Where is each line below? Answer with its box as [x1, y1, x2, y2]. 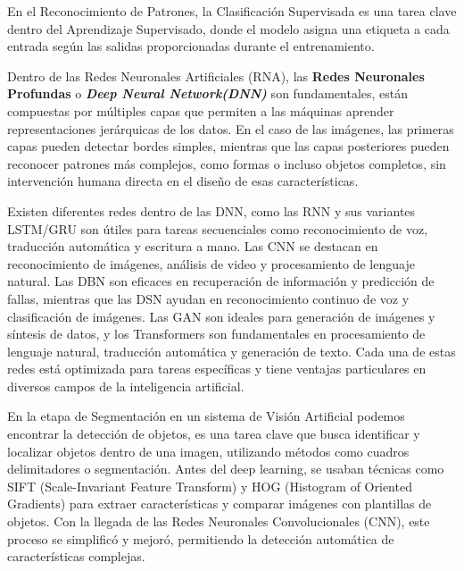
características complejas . [7, 547, 145, 566]
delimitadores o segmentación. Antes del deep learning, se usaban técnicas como [7, 459, 444, 478]
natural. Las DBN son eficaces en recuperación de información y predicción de [7, 272, 435, 290]
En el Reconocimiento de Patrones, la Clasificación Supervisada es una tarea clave [7, 2, 457, 20]
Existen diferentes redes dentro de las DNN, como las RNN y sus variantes [7, 201, 416, 220]
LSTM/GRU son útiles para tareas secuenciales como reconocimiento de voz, [7, 219, 428, 238]
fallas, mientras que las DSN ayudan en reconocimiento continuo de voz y [7, 289, 410, 307]
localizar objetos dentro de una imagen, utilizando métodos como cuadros [7, 441, 410, 460]
